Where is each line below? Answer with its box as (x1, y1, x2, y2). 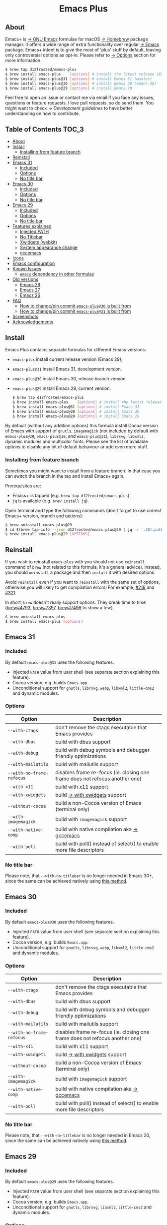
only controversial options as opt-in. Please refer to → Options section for (5, 52, 156, 58)
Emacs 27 (19, 287, 40, 293)
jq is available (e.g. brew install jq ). (12, 498, 89, 504)
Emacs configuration (12, 260, 55, 266)
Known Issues (12, 266, 41, 272)
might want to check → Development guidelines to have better (5, 105, 133, 111)
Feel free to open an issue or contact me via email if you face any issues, (5, 94, 155, 100)
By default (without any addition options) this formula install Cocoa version (5, 423, 158, 429)
